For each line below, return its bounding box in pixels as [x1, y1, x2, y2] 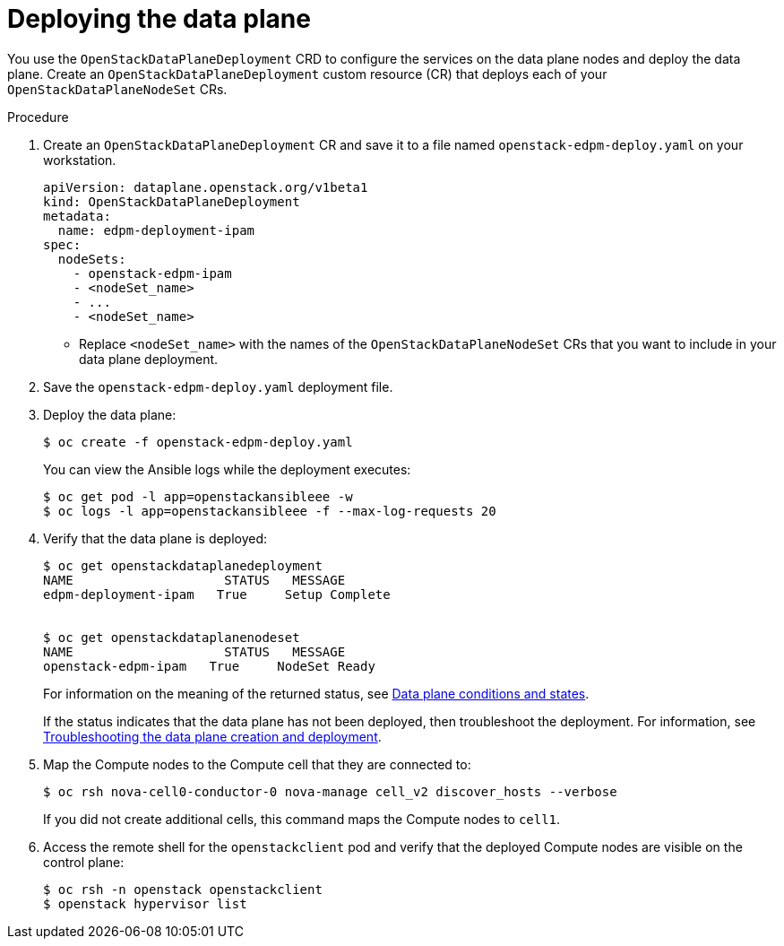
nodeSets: [57, 251, 126, 266]
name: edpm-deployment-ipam [57, 222, 255, 238]
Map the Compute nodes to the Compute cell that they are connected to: [43, 756, 471, 772]
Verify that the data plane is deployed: [43, 530, 268, 546]
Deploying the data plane [7, 4, 311, 34]
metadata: [43, 208, 111, 223]
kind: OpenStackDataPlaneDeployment [43, 194, 300, 209]
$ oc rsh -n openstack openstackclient [43, 881, 323, 897]
